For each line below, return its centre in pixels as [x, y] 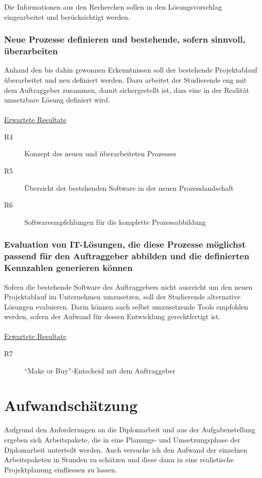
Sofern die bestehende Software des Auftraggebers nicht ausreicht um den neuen [128, 286]
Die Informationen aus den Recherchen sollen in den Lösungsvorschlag [113, 7]
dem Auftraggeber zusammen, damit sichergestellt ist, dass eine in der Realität [127, 90]
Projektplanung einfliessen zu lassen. [61, 469]
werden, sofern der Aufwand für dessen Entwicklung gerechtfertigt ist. [112, 316]
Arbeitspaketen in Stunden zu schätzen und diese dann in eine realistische [119, 459]
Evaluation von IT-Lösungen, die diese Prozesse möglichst [125, 244]
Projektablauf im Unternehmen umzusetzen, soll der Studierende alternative [122, 297]
